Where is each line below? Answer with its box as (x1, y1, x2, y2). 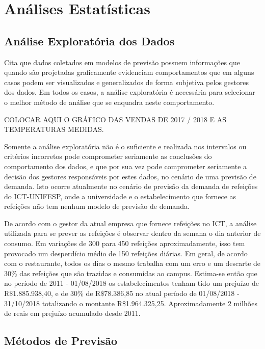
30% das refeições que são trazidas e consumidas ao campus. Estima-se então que (4, 267, 257, 278)
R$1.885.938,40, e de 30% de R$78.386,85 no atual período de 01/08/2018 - (4, 288, 240, 299)
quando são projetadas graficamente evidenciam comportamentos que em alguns (4, 67, 254, 77)
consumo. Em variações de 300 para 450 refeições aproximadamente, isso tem (4, 238, 245, 249)
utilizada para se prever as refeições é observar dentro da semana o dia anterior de (4, 228, 261, 238)
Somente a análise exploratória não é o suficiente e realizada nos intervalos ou (4, 141, 247, 151)
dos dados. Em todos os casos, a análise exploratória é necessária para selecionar (4, 87, 255, 97)
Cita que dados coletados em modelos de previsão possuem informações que (4, 57, 240, 67)
